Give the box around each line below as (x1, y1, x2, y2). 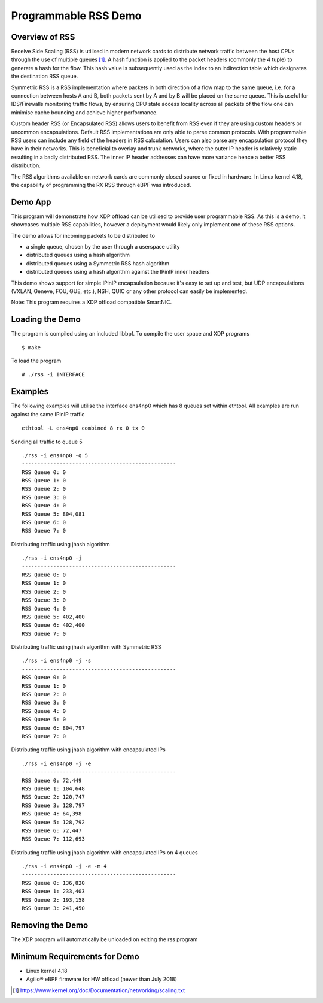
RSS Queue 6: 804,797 (22, 724, 85, 731)
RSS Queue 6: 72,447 (22, 827, 82, 834)
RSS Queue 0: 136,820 (22, 880, 85, 886)
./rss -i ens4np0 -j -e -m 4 (22, 863, 107, 870)
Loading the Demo (11, 315, 81, 325)
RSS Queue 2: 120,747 (22, 794, 85, 800)
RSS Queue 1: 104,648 (22, 785, 85, 792)
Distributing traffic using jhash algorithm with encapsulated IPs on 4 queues (11, 848, 198, 856)
